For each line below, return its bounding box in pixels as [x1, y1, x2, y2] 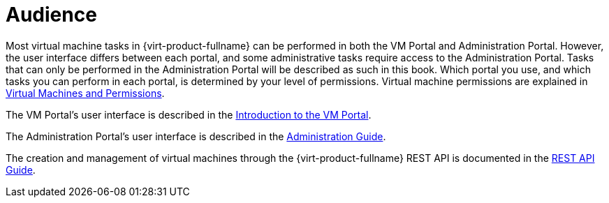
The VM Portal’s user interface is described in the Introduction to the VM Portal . [6, 108, 372, 121]
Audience [6, 3, 97, 27]
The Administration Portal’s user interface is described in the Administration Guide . [6, 130, 386, 142]
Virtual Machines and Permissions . [6, 87, 165, 99]
